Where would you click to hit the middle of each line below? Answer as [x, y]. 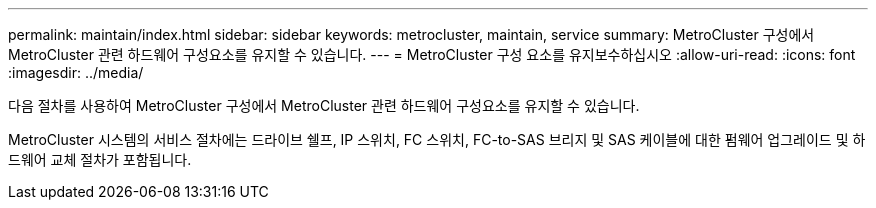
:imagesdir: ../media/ [76, 72]
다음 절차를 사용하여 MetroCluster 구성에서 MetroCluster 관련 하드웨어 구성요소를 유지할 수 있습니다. [324, 105]
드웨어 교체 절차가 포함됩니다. [100, 159]
